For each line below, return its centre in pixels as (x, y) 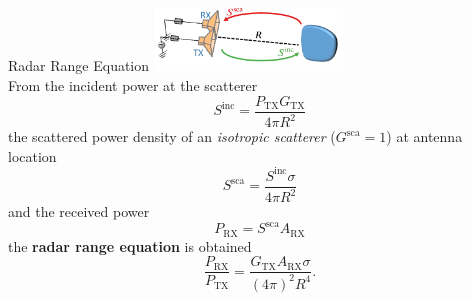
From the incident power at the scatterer (133, 85)
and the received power (79, 211)
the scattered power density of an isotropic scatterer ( (172, 136)
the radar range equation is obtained (130, 245)
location (32, 155)
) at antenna (424, 136)
